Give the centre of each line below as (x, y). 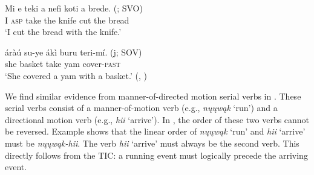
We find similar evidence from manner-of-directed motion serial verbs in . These (153, 96)
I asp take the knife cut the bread (67, 20)
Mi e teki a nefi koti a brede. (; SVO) (74, 8)
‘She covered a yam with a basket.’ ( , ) (76, 75)
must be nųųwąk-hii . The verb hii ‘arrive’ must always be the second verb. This (152, 143)
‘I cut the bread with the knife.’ (63, 32)
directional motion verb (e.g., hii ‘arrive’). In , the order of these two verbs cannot (157, 119)
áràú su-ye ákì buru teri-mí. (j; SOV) (74, 52)
